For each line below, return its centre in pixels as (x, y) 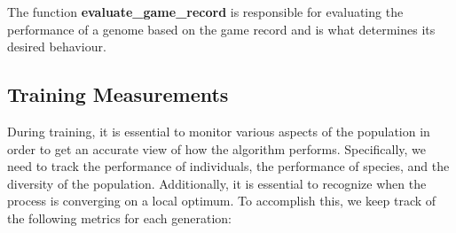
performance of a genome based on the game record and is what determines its (221, 29)
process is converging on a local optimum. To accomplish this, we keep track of (222, 201)
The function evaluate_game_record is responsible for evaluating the (205, 12)
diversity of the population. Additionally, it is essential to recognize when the (217, 183)
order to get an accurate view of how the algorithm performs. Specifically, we (217, 148)
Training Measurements (118, 94)
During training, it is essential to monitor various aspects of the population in (219, 131)
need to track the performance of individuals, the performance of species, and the (228, 166)
